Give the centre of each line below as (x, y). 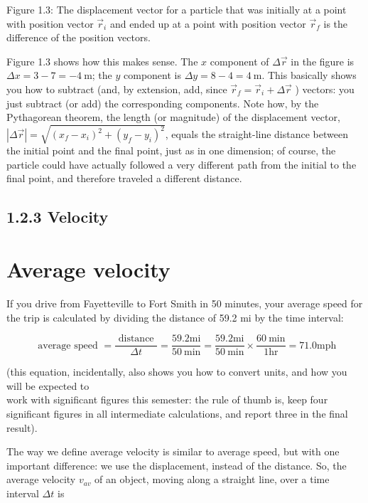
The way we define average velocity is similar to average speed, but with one (173, 451)
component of (239, 61)
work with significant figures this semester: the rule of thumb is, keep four (167, 399)
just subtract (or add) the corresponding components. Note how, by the (163, 103)
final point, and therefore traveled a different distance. (124, 178)
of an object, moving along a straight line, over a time (212, 479)
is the (336, 23)
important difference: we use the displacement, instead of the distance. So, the (177, 465)
